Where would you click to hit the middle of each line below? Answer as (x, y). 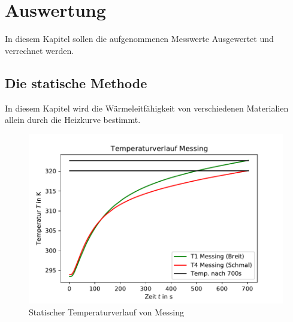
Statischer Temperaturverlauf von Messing (107, 312)
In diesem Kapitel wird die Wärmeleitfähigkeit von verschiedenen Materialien (147, 108)
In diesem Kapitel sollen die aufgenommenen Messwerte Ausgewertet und (139, 39)
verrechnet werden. (40, 50)
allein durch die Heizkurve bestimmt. (73, 120)
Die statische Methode (76, 82)
